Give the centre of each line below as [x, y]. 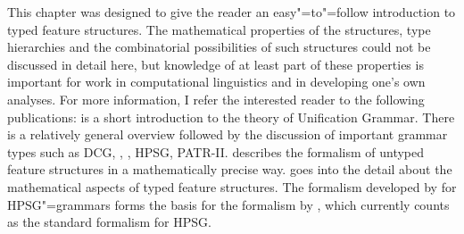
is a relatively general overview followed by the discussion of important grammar [228, 134]
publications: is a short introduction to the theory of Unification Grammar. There [231, 117]
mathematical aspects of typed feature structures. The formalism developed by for [232, 186]
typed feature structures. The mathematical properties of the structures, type [219, 29]
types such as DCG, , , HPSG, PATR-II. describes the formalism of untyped [216, 151]
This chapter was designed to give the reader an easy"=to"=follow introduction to [232, 12]
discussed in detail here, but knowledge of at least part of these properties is [215, 64]
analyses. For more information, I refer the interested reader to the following [216, 99]
